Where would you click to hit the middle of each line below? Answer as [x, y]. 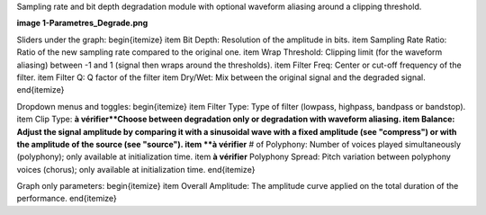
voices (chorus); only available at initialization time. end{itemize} [136, 169]
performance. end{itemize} [67, 199]
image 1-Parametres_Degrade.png [82, 23]
